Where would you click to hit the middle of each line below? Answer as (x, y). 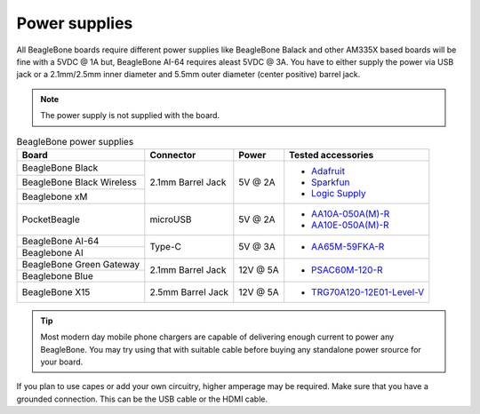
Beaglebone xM (55, 196)
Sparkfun (331, 182)
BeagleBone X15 (56, 291)
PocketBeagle (51, 219)
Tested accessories (332, 155)
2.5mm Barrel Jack (189, 291)
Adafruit (328, 171)
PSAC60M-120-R (347, 270)
